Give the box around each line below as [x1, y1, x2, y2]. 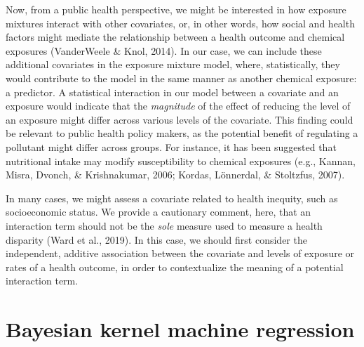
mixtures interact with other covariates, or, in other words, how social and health [6, 15, 355, 30]
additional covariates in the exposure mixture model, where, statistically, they [6, 57, 340, 72]
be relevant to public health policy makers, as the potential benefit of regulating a [6, 126, 358, 140]
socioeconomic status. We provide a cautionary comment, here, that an [6, 204, 311, 219]
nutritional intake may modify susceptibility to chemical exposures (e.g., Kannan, [6, 153, 356, 168]
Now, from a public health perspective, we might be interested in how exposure [6, 2, 346, 16]
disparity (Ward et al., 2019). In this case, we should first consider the [6, 232, 307, 247]
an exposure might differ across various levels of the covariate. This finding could [6, 112, 353, 126]
